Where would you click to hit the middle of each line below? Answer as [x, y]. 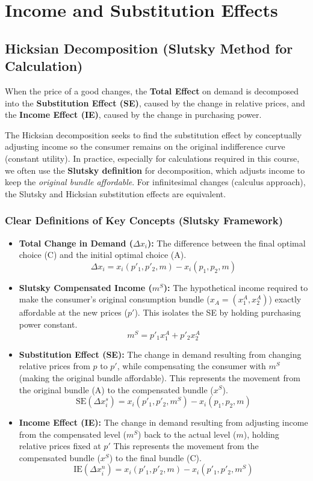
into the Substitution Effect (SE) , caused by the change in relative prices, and [155, 103]
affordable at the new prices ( [73, 312]
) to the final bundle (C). [155, 457]
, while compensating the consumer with [191, 366]
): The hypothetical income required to [236, 287]
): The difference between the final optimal [226, 243]
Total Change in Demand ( [76, 243]
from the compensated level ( [73, 434]
